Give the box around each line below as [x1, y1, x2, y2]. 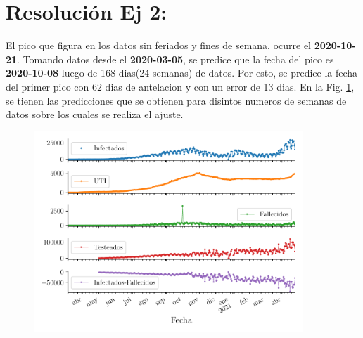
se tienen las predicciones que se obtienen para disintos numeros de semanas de [6, 93, 347, 108]
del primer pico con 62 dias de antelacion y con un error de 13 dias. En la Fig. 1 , [6, 79, 355, 93]
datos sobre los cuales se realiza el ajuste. [6, 107, 184, 122]
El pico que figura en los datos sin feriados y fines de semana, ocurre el [6, 38, 312, 53]
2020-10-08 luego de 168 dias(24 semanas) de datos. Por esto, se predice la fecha [6, 65, 358, 80]
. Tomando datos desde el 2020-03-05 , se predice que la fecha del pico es [17, 51, 334, 66]
